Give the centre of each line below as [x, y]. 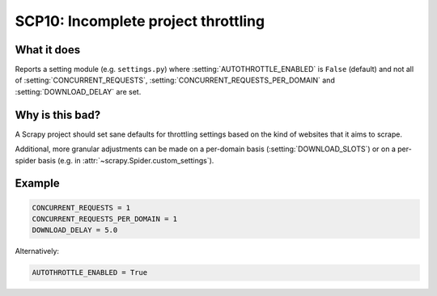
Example [37, 183]
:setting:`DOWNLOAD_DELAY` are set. [78, 91]
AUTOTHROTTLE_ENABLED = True [90, 273]
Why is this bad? [58, 114]
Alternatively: [37, 252]
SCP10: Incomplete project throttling [140, 21]
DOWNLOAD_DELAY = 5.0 [75, 230]
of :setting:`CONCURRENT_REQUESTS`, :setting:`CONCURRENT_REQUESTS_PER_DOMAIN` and [175, 80]
